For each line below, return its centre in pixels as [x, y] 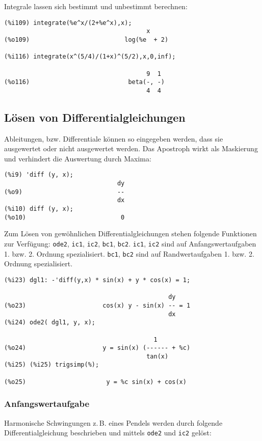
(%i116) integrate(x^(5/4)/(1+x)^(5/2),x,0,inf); [90, 57]
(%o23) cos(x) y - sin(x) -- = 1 [97, 305]
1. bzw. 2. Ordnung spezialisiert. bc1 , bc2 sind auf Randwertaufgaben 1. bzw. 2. [129, 253]
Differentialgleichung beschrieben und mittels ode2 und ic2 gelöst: [108, 433]
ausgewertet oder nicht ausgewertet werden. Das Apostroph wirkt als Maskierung [131, 148]
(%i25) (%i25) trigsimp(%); [52, 365]
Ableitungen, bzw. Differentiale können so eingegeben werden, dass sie [114, 138]
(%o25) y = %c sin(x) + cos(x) [95, 382]
